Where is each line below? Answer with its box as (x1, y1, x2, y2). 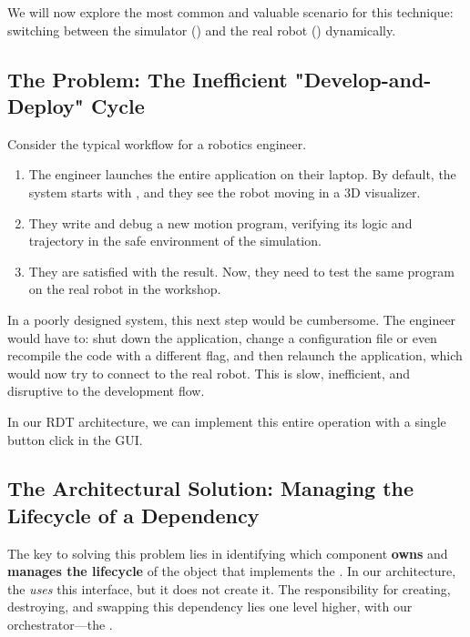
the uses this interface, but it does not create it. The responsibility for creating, (7, 579, 451, 598)
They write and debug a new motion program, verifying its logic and (28, 213, 413, 232)
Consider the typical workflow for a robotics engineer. (7, 134, 307, 153)
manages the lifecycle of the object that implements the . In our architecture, (7, 561, 456, 581)
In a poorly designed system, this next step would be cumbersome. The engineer (7, 309, 456, 329)
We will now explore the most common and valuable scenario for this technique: (7, 3, 454, 21)
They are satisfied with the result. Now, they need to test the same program (28, 261, 455, 280)
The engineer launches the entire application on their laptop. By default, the (28, 165, 456, 184)
